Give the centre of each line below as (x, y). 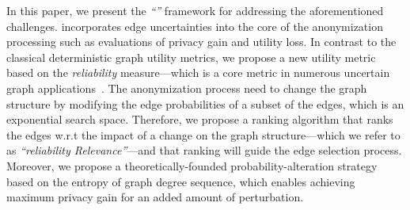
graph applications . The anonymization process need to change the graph (187, 88)
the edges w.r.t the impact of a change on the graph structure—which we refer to (203, 134)
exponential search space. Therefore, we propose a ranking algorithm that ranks (200, 119)
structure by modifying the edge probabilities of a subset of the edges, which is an (205, 103)
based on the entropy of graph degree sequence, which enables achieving (181, 181)
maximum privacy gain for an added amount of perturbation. (155, 197)
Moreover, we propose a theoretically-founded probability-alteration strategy (192, 165)
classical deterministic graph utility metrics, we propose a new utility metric (191, 57)
